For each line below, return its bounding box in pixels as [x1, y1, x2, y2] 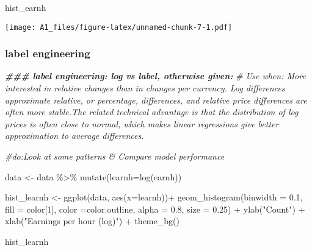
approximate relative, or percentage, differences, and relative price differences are [5, 93, 307, 106]
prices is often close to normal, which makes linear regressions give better [5, 117, 279, 130]
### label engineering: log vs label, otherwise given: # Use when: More [5, 69, 306, 82]
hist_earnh [5, 1, 46, 13]
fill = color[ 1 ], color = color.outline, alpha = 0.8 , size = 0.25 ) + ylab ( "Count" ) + [5, 202, 305, 215]
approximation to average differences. [5, 129, 144, 142]
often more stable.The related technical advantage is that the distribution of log [5, 105, 299, 118]
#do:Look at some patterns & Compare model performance [5, 150, 225, 163]
